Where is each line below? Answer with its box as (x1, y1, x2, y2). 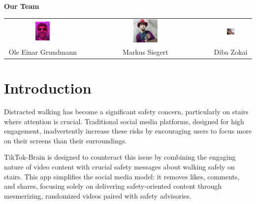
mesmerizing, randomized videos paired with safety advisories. (4, 190, 192, 201)
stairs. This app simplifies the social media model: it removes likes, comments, (4, 171, 240, 181)
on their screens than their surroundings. (4, 135, 127, 145)
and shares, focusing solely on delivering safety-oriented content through (4, 181, 222, 191)
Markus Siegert (122, 46, 168, 57)
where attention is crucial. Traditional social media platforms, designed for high (4, 116, 244, 126)
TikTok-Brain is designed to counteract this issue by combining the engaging (4, 152, 236, 162)
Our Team (4, 1, 39, 11)
